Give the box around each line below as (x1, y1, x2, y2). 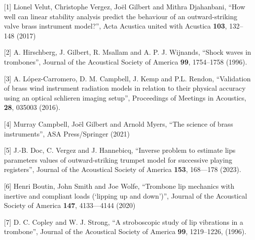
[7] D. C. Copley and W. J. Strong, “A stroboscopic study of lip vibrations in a (4, 216, 244, 227)
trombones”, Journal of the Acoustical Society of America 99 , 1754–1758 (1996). (4, 56, 247, 67)
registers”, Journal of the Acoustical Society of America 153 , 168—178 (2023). (4, 164, 241, 174)
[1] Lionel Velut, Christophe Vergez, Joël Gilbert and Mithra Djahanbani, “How (4, 1, 246, 11)
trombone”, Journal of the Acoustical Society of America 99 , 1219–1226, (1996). (4, 226, 247, 237)
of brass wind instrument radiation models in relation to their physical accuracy (4, 83, 246, 93)
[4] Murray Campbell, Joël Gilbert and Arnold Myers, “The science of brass (4, 118, 233, 129)
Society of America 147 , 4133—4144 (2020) (4, 200, 136, 210)
